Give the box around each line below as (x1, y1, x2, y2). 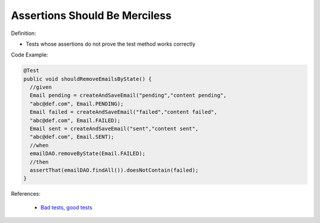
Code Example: (11, 51, 49, 59)
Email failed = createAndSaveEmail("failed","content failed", (30, 109, 217, 116)
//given (30, 84, 52, 91)
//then (30, 158, 49, 165)
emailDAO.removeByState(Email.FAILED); (30, 150, 146, 157)
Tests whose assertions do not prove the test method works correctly (25, 40, 196, 47)
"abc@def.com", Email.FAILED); (30, 117, 121, 124)
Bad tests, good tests (40, 203, 93, 211)
